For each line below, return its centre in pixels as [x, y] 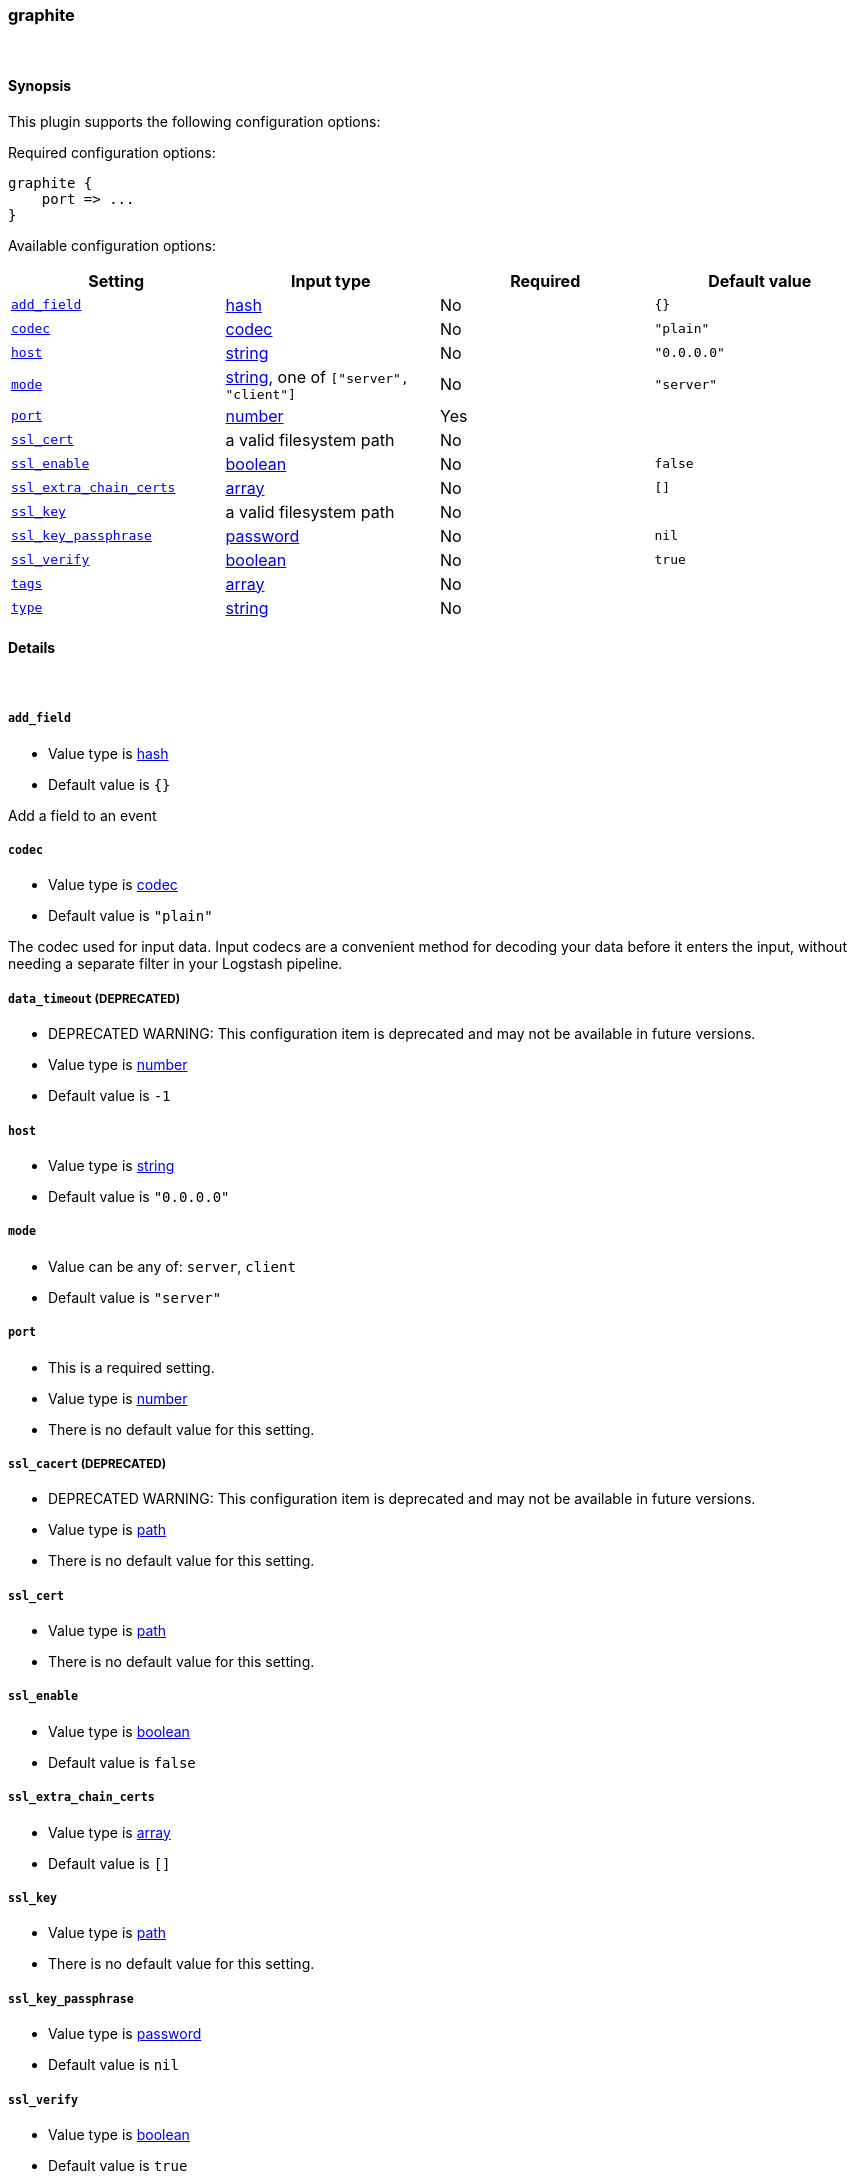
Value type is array [109, 1832]
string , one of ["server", [317, 376]
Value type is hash [108, 753]
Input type [330, 280]
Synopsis [40, 85]
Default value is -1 [109, 1096]
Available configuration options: [112, 245]
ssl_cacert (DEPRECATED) [87, 1463]
